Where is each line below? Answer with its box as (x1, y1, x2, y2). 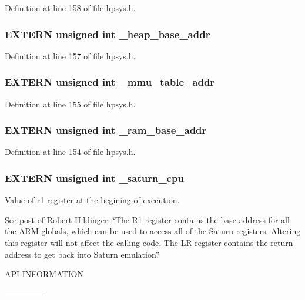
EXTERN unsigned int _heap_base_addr (5, 26, 210, 41)
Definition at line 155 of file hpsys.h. (5, 97, 136, 110)
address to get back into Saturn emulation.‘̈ (5, 248, 160, 260)
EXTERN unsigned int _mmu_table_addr (5, 75, 215, 89)
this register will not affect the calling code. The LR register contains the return (5, 237, 293, 249)
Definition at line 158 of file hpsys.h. (5, 2, 136, 14)
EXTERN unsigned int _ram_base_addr (5, 123, 207, 137)
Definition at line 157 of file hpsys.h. (5, 49, 136, 62)
